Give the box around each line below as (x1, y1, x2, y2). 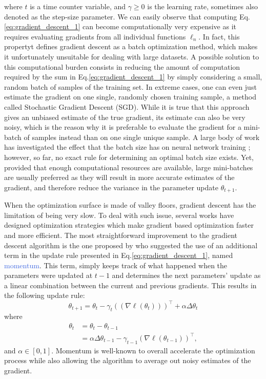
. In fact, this (198, 31, 240, 42)
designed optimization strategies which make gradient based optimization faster (4, 220, 254, 230)
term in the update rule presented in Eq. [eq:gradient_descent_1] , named (4, 250, 233, 261)
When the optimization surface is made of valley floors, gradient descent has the (4, 200, 256, 210)
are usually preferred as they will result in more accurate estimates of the (4, 172, 235, 183)
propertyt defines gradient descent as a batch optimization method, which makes (4, 41, 258, 52)
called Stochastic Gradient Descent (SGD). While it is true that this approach (4, 101, 250, 112)
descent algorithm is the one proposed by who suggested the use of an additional (4, 240, 258, 250)
